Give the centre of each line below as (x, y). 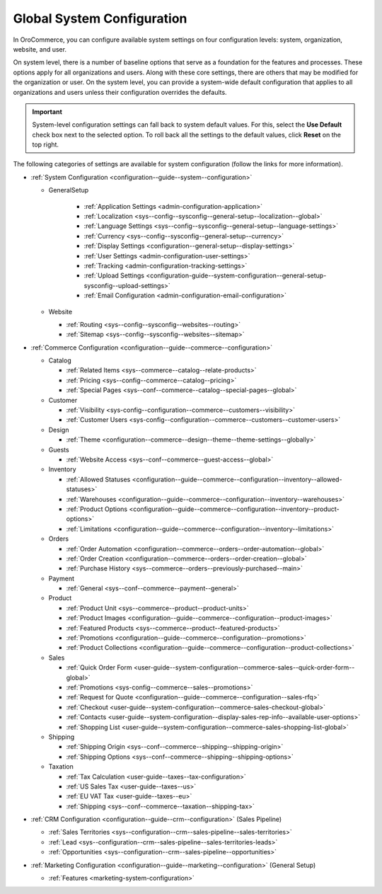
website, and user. (40, 49)
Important (47, 111)
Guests (59, 449)
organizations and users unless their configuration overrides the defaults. (120, 92)
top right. (46, 144)
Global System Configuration (100, 18)
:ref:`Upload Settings (114, 275)
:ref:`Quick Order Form (99, 667)
